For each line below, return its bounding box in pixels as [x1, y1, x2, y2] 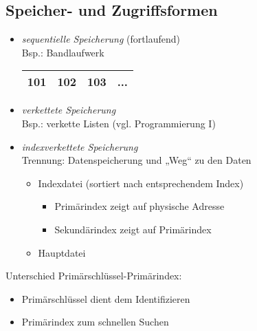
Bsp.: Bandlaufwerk [21, 45, 104, 59]
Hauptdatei [38, 245, 86, 259]
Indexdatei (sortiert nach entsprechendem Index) [38, 175, 244, 190]
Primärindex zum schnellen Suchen [21, 314, 169, 329]
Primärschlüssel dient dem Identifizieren [21, 291, 190, 306]
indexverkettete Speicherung [21, 139, 138, 153]
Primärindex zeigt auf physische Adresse [54, 199, 225, 213]
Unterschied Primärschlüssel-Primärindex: [5, 268, 182, 283]
